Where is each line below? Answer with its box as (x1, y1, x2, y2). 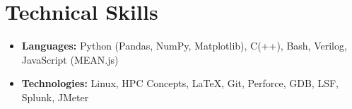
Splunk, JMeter (21, 89, 89, 104)
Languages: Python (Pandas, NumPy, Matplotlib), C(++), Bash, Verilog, (21, 38, 347, 53)
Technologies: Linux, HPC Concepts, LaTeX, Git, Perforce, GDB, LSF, (21, 76, 339, 91)
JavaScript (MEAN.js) (21, 52, 119, 67)
